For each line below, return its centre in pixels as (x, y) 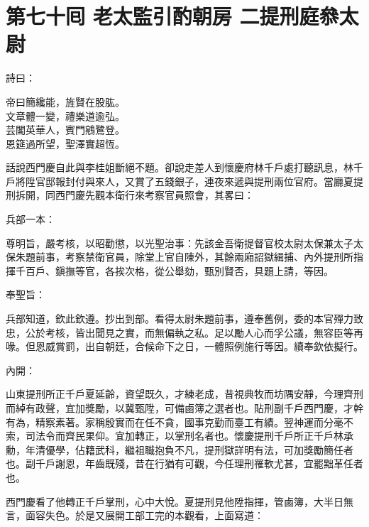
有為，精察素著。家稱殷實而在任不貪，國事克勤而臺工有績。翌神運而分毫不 (180, 422)
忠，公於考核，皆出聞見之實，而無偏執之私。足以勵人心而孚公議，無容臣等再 (184, 332)
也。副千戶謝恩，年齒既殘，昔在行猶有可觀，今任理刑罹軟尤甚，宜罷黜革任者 (184, 463)
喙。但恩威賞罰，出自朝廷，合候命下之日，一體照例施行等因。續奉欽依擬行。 (184, 346)
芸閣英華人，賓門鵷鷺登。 (65, 130)
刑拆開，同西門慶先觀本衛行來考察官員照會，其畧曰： (130, 195)
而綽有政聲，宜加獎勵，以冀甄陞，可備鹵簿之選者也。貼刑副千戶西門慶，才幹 (184, 408)
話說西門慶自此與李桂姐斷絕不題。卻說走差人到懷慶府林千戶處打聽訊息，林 (180, 167)
